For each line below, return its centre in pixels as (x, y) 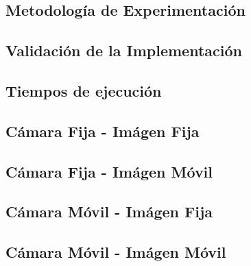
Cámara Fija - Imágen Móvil (109, 171)
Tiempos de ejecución (84, 90)
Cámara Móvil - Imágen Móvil (116, 252)
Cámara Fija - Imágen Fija (103, 131)
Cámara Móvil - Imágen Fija (109, 211)
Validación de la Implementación (124, 50)
